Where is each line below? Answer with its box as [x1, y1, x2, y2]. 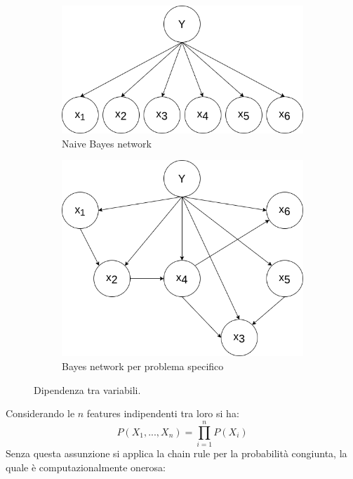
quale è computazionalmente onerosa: [6, 459, 166, 474]
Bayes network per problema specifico [62, 359, 224, 374]
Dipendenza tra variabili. [34, 382, 141, 397]
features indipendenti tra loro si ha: [86, 406, 239, 421]
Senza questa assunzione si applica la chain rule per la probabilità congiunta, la [6, 445, 347, 460]
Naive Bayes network [62, 136, 152, 150]
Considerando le [6, 406, 75, 421]
